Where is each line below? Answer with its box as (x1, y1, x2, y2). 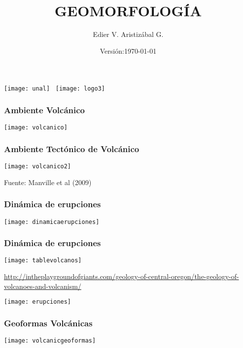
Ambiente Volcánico (4, 103, 85, 116)
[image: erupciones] (4, 298, 71, 306)
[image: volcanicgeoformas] (4, 337, 96, 345)
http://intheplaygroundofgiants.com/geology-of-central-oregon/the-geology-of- (4, 271, 239, 282)
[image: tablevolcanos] (4, 257, 82, 264)
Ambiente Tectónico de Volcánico (4, 142, 139, 155)
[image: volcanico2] (4, 163, 71, 170)
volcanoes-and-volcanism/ (4, 281, 81, 291)
